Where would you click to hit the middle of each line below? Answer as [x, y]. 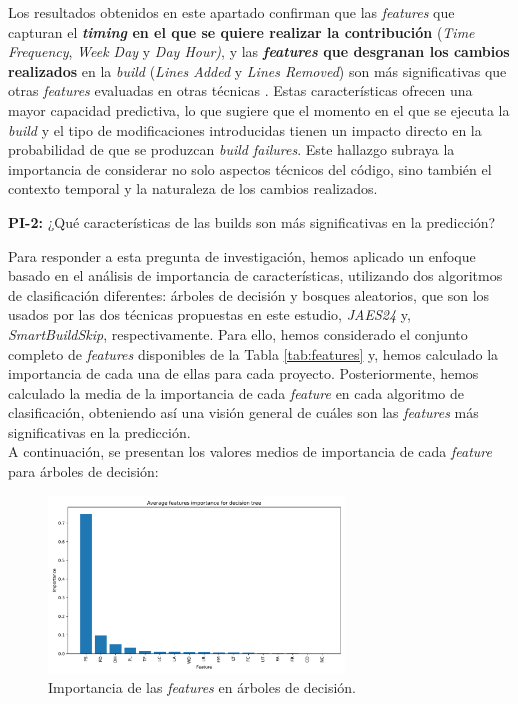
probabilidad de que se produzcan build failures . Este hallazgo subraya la [231, 149]
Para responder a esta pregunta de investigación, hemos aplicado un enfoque [242, 255]
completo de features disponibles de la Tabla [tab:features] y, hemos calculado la [253, 353]
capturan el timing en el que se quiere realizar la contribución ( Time [241, 31]
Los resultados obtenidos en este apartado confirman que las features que [231, 12]
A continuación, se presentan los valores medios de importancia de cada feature [250, 451]
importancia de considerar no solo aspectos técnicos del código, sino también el [250, 168]
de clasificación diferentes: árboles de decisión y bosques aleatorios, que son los [249, 294]
